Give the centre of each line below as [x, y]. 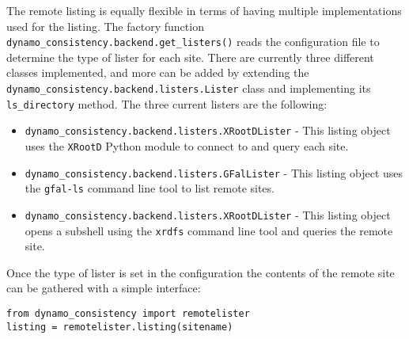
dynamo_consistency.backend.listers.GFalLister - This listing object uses [214, 172]
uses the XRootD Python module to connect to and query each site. [187, 146]
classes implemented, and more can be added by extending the [158, 72]
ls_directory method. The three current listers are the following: [167, 103]
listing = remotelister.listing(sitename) [120, 327]
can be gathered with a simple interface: [104, 288]
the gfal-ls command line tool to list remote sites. [150, 188]
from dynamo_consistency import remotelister [128, 314]
